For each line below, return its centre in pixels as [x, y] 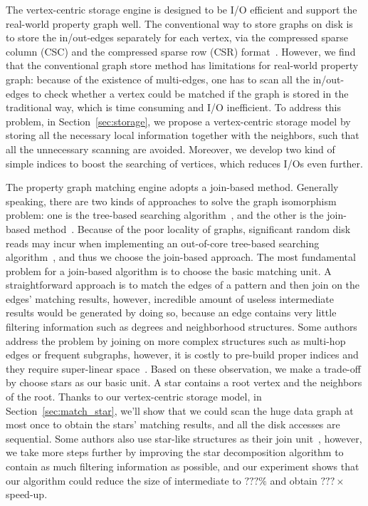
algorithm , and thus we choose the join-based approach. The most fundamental [181, 257]
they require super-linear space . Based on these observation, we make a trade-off [183, 368]
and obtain [294, 480]
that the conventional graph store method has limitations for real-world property [182, 65]
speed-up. [27, 494]
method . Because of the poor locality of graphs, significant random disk [192, 228]
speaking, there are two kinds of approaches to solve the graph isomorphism [171, 201]
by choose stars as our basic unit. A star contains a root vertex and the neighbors [184, 382]
